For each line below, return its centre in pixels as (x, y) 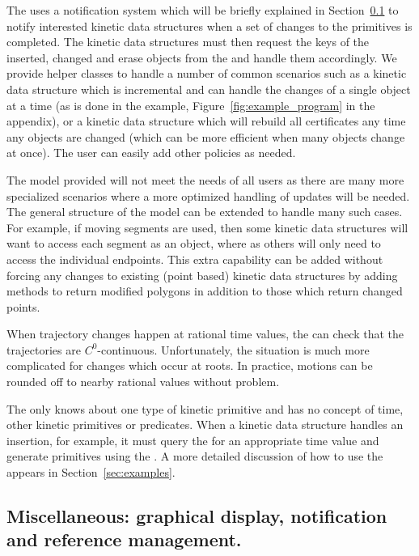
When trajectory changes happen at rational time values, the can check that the (205, 334)
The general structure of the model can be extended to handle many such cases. (205, 212)
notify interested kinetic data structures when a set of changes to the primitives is (209, 25)
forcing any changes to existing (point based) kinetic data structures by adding (202, 275)
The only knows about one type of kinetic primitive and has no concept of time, (205, 408)
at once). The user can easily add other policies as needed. (151, 153)
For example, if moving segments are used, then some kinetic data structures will (207, 227)
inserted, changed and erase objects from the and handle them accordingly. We (202, 57)
